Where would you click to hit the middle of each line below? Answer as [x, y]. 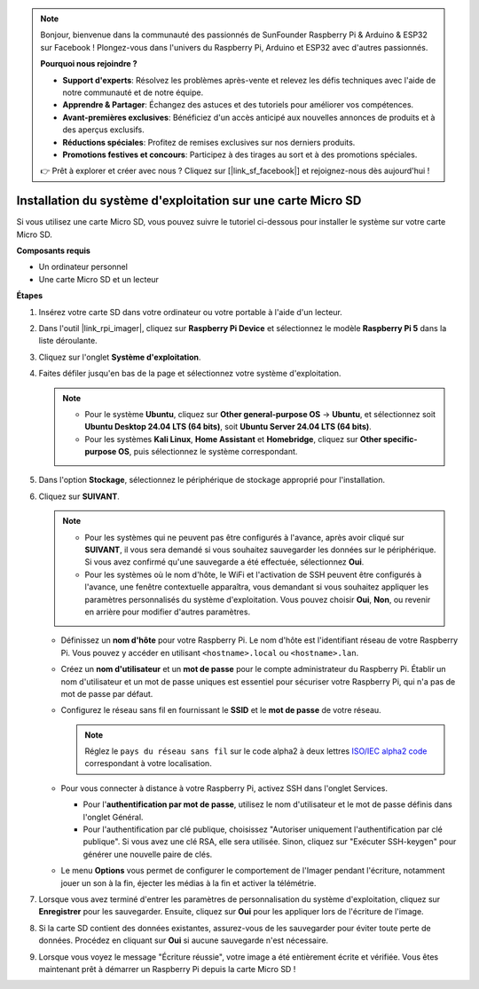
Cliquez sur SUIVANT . [79, 496]
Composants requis [53, 250]
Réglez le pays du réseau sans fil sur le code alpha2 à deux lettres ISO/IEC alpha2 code [256, 751]
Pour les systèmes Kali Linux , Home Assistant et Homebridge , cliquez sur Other [233, 439]
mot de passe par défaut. [107, 693]
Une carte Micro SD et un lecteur [99, 279]
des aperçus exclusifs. [104, 130]
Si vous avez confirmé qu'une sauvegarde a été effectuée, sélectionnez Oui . [224, 562]
